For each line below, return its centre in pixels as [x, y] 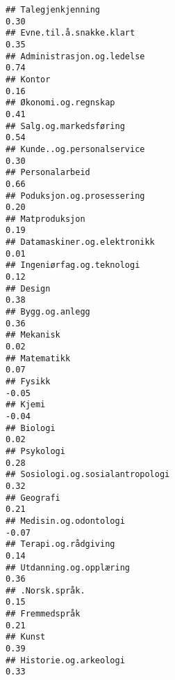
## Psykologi [35, 451]
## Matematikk [38, 358]
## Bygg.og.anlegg [48, 312]
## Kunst [26, 637]
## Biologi [31, 428]
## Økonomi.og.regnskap [60, 103]
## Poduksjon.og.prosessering [75, 196]
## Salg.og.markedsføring [65, 126]
